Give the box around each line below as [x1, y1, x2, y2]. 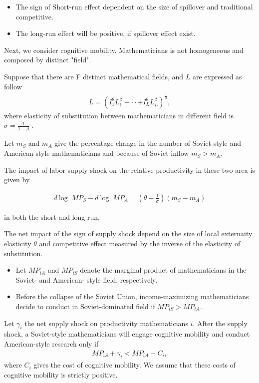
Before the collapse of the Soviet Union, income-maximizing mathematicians [15, 291, 249, 302]
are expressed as [192, 71, 242, 81]
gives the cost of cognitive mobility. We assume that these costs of [33, 360, 236, 370]
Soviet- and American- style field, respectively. [15, 274, 158, 285]
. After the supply [193, 318, 248, 328]
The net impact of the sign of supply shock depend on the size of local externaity [4, 228, 253, 239]
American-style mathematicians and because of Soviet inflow [4, 148, 189, 158]
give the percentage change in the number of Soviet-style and [54, 138, 242, 148]
